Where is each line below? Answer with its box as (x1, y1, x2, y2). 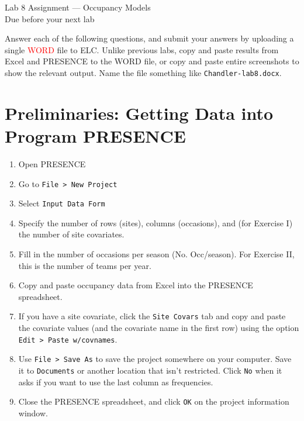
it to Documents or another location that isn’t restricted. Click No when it (18, 364, 282, 376)
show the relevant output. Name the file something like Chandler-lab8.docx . (5, 66, 282, 78)
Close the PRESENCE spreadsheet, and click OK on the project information (18, 395, 289, 408)
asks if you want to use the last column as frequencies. (18, 375, 213, 388)
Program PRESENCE (5, 124, 186, 147)
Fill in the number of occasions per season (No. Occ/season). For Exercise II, (18, 248, 295, 260)
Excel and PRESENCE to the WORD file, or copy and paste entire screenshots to (5, 55, 299, 67)
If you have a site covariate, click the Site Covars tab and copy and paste (18, 310, 286, 322)
